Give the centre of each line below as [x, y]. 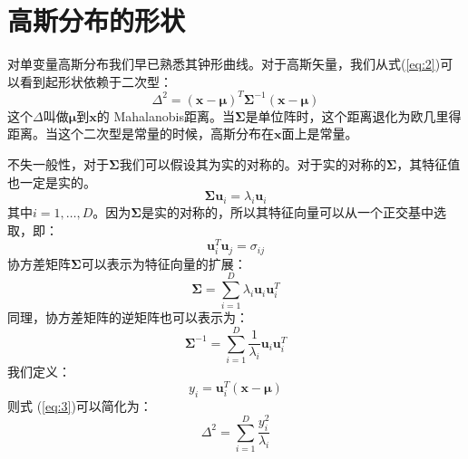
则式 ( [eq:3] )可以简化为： [80, 405]
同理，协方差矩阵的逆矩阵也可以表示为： [128, 317]
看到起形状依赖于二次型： [96, 81]
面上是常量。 [320, 134]
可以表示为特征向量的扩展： [164, 263]
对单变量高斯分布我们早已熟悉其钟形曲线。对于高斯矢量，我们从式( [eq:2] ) [224, 64]
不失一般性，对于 [58, 164]
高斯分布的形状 [97, 20]
